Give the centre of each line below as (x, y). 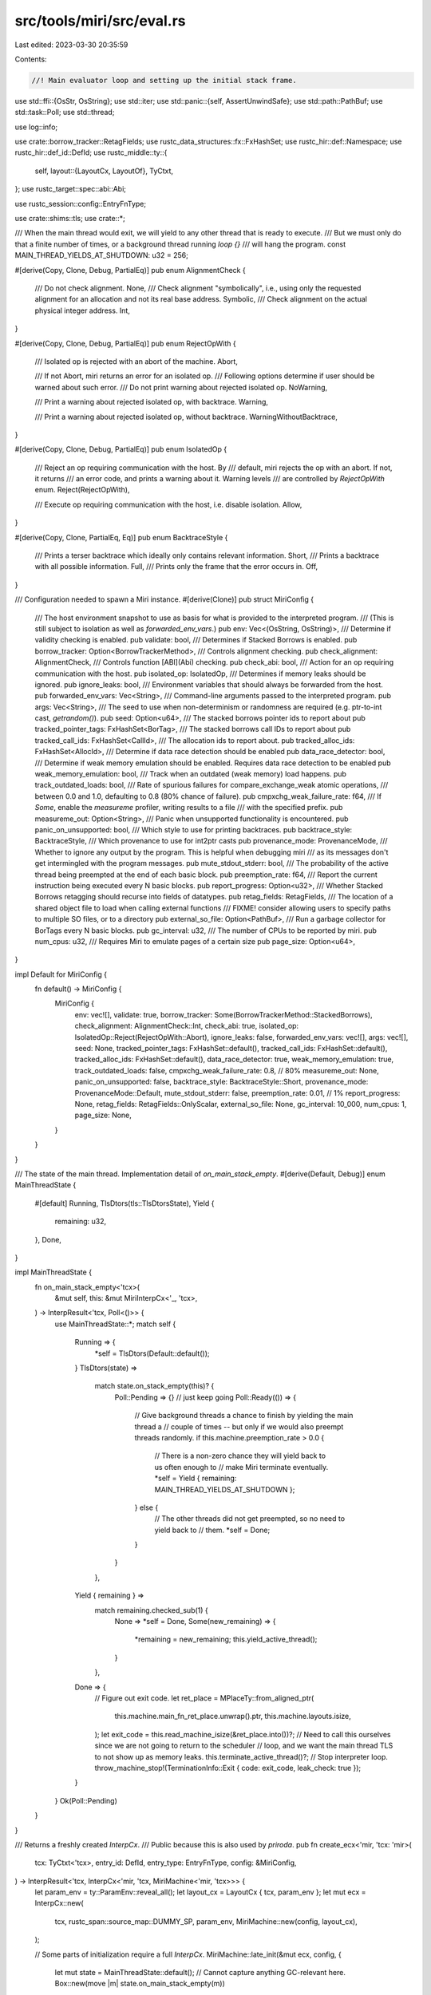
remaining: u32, (81, 1222)
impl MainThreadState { (53, 1272)
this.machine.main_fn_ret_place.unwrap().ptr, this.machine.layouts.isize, (233, 1716)
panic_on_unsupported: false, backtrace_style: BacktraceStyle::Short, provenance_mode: (221, 1082)
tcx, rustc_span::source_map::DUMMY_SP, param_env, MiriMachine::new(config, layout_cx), (206, 1921)
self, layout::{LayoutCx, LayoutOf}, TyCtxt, (104, 171)
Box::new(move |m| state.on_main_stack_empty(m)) (140, 1984)
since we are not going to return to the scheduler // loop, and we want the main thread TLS (244, 1746)
